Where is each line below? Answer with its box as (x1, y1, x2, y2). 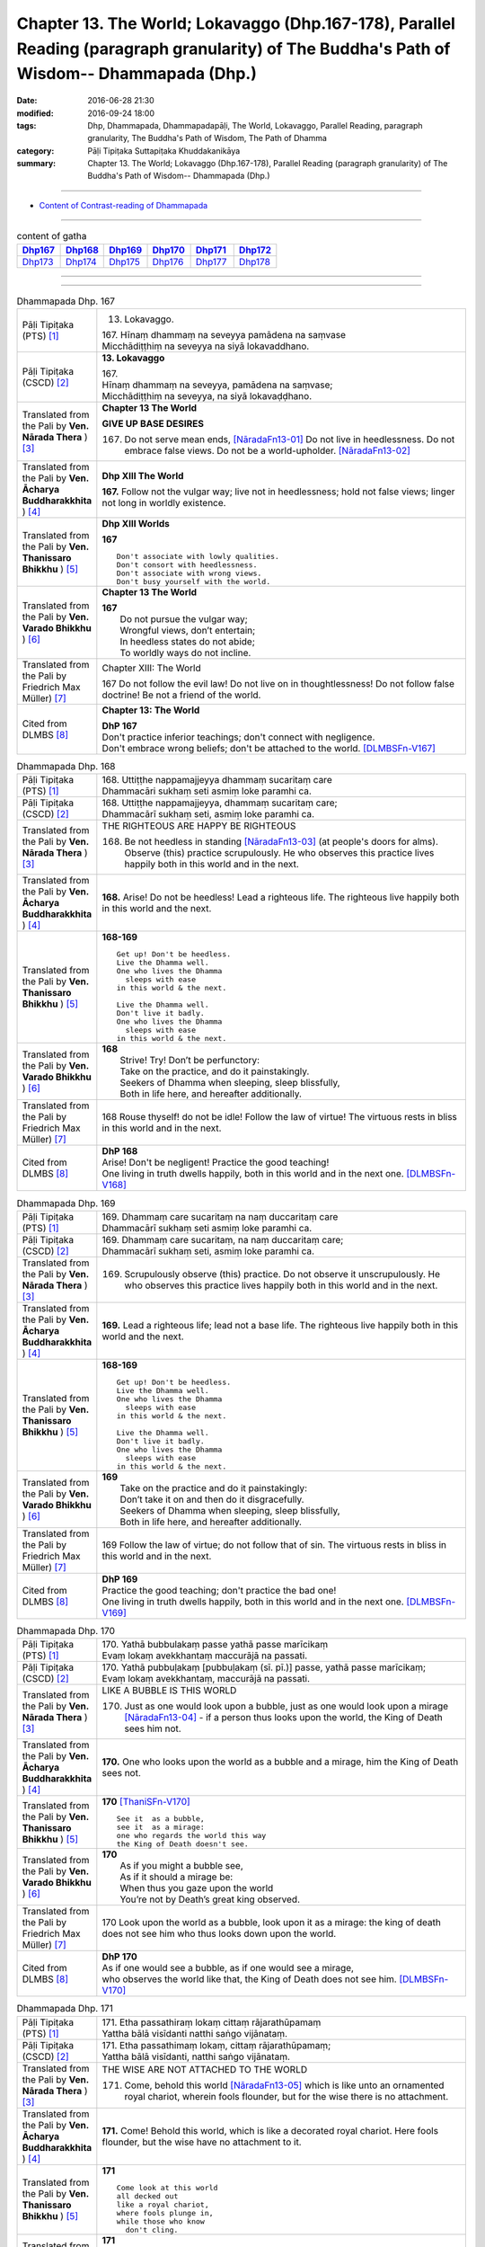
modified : (16, 108, 54, 119)
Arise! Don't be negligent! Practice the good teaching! (101, 1156, 330, 1168)
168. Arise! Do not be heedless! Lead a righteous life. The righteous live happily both (101, 891, 460, 903)
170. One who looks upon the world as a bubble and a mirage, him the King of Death (101, 1755, 459, 1768)
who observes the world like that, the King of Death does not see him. (101, 1973, 397, 1985)
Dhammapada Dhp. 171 (16, 2003, 114, 2015)
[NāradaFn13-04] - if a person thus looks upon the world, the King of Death (124, 1711, 444, 1724)
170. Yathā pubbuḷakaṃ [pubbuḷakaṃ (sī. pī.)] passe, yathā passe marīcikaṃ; (101, 1661, 427, 1674)
